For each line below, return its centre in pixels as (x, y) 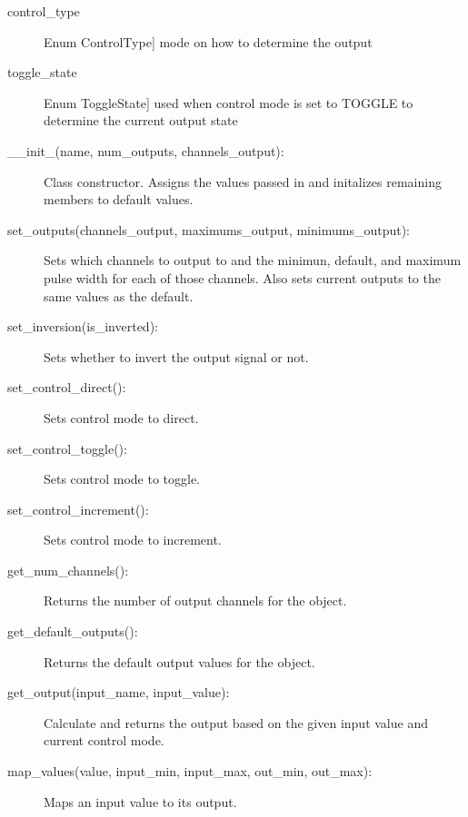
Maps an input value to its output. (140, 801)
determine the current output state (141, 120)
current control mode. (104, 740)
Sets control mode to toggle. (122, 479)
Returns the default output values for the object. (179, 661)
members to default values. (119, 199)
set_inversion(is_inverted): (83, 326)
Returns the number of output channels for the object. (195, 600)
